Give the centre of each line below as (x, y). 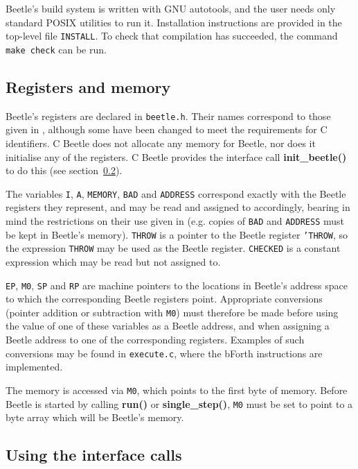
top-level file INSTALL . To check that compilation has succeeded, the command (172, 36)
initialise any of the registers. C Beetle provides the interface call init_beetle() (176, 156)
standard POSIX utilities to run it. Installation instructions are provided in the (174, 22)
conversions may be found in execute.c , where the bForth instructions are (164, 353)
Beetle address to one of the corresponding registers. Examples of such (155, 340)
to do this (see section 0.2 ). (64, 170)
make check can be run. (56, 49)
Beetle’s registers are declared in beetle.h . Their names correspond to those (168, 116)
